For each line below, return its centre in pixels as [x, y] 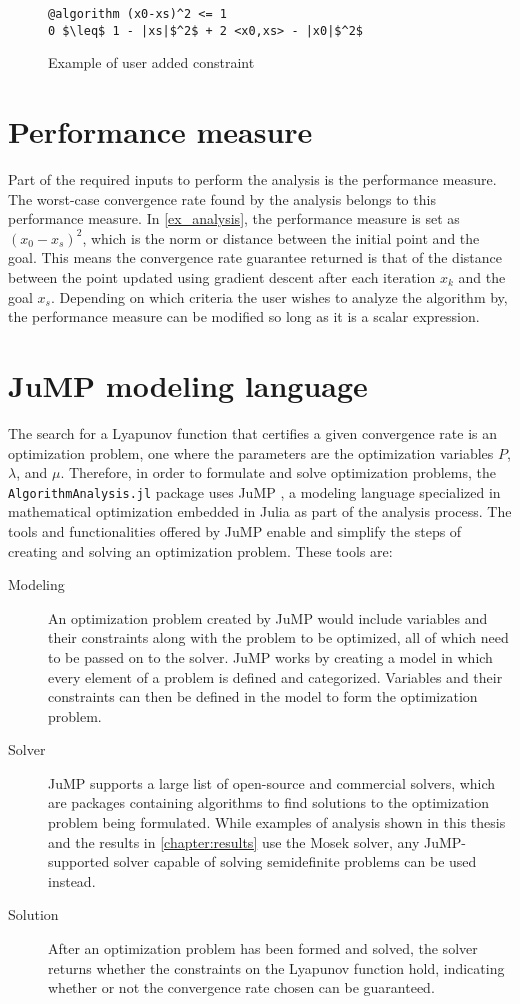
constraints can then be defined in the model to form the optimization [263, 696]
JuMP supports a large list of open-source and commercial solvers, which [272, 782]
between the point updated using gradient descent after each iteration [222, 277]
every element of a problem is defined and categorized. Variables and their [275, 676]
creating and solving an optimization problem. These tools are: [200, 550]
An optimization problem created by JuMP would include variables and [268, 617]
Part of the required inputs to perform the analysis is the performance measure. [252, 179]
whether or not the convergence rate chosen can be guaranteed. [241, 987]
